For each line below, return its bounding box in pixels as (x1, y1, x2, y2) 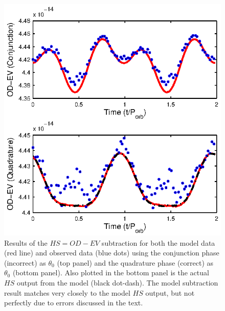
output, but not (145, 287, 195, 298)
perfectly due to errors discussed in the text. (4, 297, 143, 308)
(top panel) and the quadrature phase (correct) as (57, 257, 214, 268)
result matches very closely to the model (4, 287, 130, 298)
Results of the (4, 237, 48, 248)
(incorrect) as (4, 257, 46, 268)
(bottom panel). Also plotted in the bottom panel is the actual (12, 267, 209, 278)
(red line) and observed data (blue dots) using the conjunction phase (4, 247, 219, 258)
